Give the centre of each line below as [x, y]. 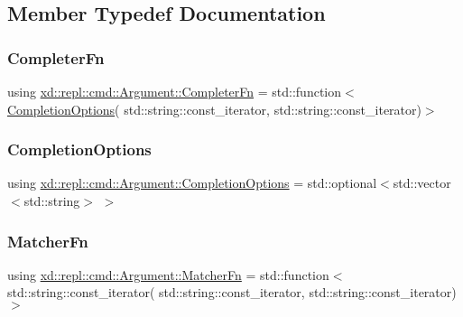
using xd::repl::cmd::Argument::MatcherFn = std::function [168, 274]
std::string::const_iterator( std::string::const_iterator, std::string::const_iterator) [232, 292]
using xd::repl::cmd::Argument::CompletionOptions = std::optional [192, 183]
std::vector [422, 183]
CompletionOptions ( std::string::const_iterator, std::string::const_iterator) [214, 109]
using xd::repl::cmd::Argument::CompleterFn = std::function [174, 91]
